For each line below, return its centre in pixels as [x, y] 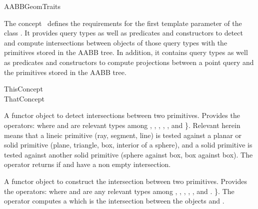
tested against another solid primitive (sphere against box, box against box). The [128, 154]
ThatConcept [24, 98]
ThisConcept [23, 89]
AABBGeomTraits [32, 6]
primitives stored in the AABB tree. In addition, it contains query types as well [126, 52]
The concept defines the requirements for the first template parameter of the [123, 23]
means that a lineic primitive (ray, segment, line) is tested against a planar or [123, 135]
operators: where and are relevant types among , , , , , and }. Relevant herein [122, 125]
